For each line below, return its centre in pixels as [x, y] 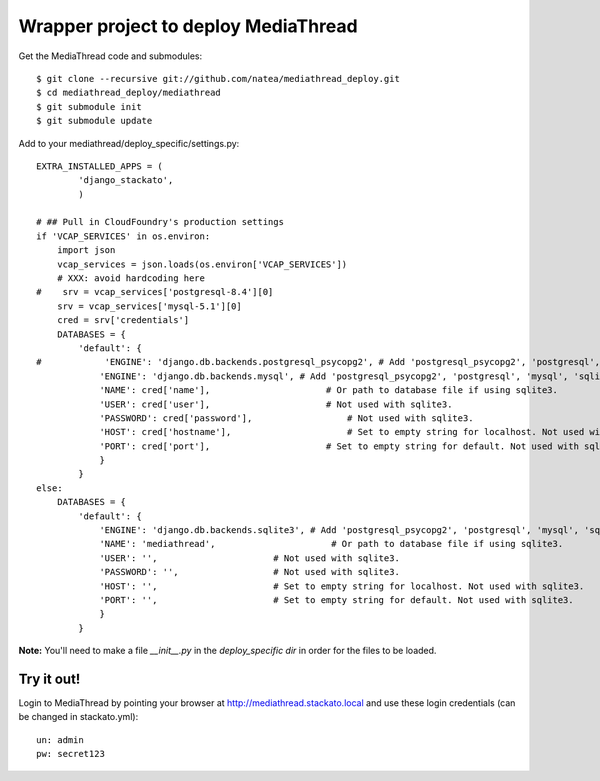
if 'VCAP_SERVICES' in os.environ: [123, 236]
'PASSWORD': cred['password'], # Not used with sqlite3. [286, 418]
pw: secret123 [70, 754]
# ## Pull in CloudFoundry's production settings [160, 222]
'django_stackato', [126, 180]
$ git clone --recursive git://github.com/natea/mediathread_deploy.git [218, 78]
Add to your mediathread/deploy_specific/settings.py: [129, 143]
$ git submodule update [94, 121]
